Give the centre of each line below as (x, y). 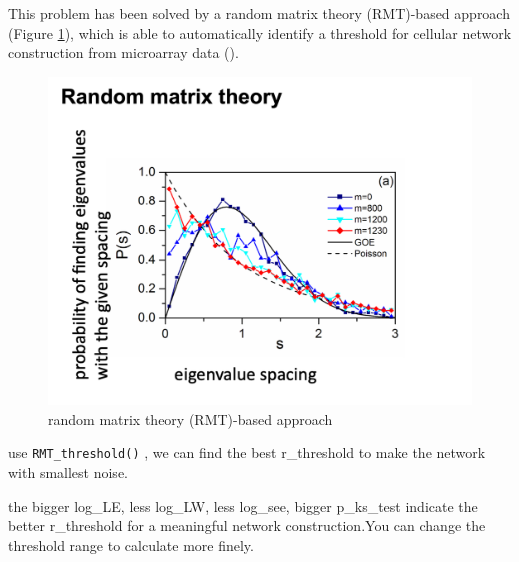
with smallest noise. (68, 471)
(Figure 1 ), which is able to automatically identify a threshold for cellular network (260, 32)
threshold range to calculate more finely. (131, 544)
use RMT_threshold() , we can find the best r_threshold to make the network (247, 452)
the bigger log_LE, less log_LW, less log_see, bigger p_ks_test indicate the (243, 505)
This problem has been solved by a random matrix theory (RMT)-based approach (259, 13)
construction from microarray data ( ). (123, 52)
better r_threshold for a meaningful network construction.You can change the (247, 525)
